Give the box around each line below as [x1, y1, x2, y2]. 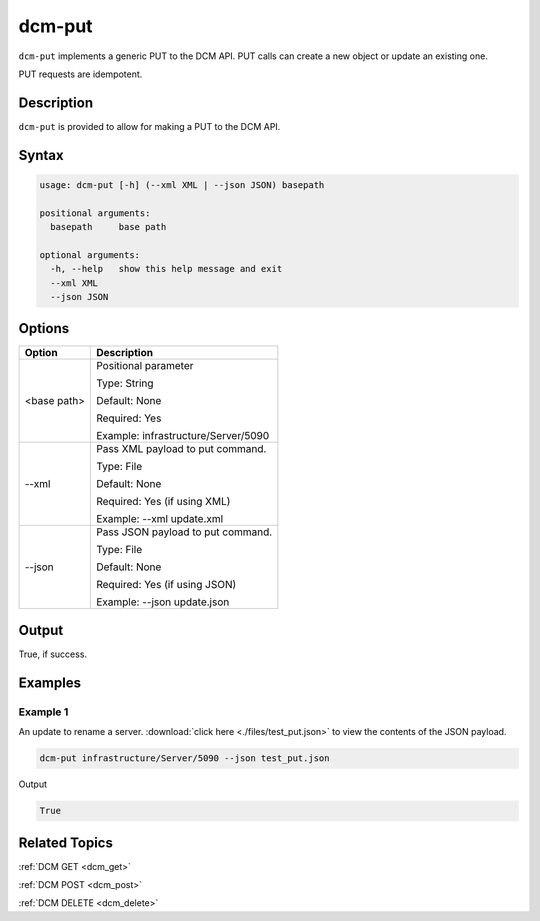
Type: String [96, 376, 154, 390]
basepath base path [50, 221, 167, 233]
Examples [18, 674, 82, 691]
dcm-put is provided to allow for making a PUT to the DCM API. [18, 120, 281, 132]
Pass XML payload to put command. [96, 442, 267, 456]
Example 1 [18, 705, 69, 719]
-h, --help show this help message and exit [50, 263, 283, 275]
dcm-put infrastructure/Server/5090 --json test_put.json [39, 753, 330, 764]
